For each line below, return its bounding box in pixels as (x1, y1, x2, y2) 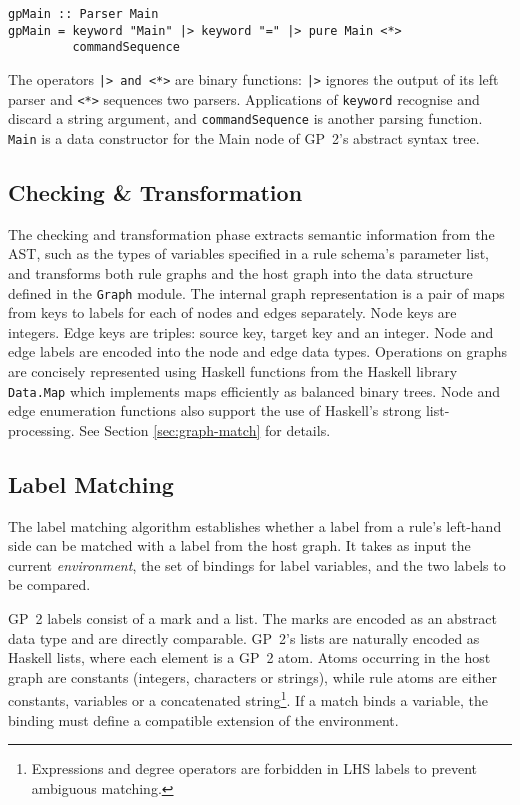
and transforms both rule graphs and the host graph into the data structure (8, 262, 473, 283)
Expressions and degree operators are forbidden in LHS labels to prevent (31, 758, 477, 779)
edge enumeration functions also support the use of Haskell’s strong (8, 400, 422, 421)
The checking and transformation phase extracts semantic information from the (8, 223, 495, 244)
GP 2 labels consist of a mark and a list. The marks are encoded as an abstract (8, 608, 498, 629)
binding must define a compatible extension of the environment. (8, 709, 399, 730)
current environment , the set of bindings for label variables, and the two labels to (8, 554, 506, 575)
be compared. (8, 574, 91, 595)
